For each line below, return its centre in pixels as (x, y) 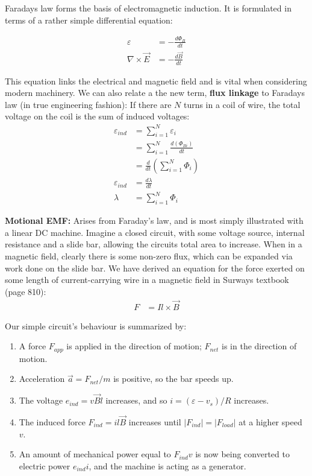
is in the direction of (259, 346)
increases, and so (136, 400)
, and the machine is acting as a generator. (167, 465)
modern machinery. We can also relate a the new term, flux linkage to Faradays (155, 93)
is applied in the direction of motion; (134, 346)
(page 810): (26, 291)
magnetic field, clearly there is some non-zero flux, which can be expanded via (149, 256)
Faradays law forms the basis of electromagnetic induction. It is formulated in (148, 8)
